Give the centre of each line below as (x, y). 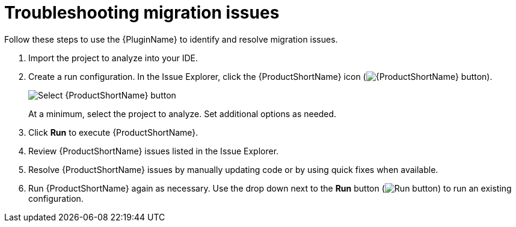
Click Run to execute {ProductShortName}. (113, 132)
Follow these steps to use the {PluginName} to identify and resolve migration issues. (171, 39)
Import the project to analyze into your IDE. (113, 58)
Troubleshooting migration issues (142, 13)
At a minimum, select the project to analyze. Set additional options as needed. (183, 114)
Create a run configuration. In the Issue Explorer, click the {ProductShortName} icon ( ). (260, 76)
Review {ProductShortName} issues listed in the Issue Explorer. (154, 151)
